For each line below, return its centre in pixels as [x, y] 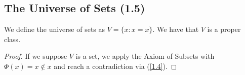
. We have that [176, 29]
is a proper [224, 29]
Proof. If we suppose [36, 56]
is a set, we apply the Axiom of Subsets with [145, 56]
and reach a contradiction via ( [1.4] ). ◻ [115, 66]
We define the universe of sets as [55, 29]
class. [12, 39]
